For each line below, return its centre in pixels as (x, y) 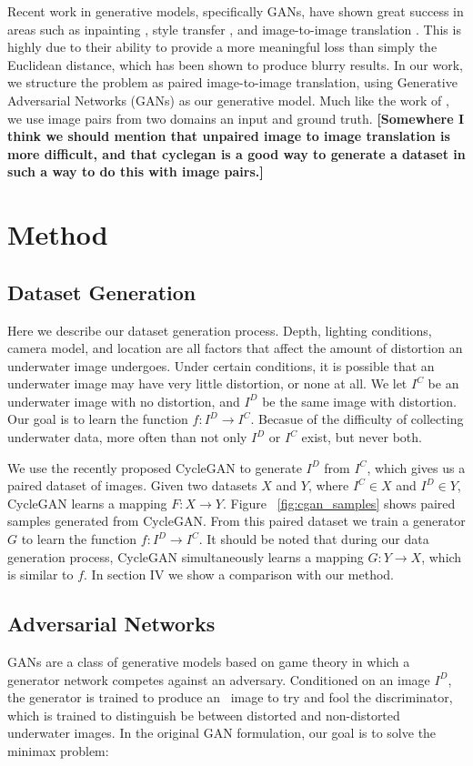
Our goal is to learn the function (98, 419)
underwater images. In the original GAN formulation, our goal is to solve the (222, 733)
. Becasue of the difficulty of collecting (357, 419)
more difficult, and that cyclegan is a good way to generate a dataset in (236, 153)
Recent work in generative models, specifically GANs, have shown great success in (236, 11)
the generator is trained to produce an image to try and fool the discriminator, (230, 697)
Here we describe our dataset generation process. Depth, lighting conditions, (220, 330)
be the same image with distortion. (359, 401)
